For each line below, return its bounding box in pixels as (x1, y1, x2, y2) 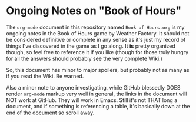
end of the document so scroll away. (6, 109, 95, 116)
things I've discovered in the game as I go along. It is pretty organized (6, 42, 175, 50)
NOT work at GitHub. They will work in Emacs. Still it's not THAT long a (6, 96, 178, 104)
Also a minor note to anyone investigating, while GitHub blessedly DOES (6, 84, 181, 91)
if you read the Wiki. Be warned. (6, 72, 84, 80)
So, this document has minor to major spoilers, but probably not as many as (6, 66, 190, 73)
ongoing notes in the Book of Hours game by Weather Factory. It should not (6, 29, 190, 37)
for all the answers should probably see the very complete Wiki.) (6, 55, 163, 62)
